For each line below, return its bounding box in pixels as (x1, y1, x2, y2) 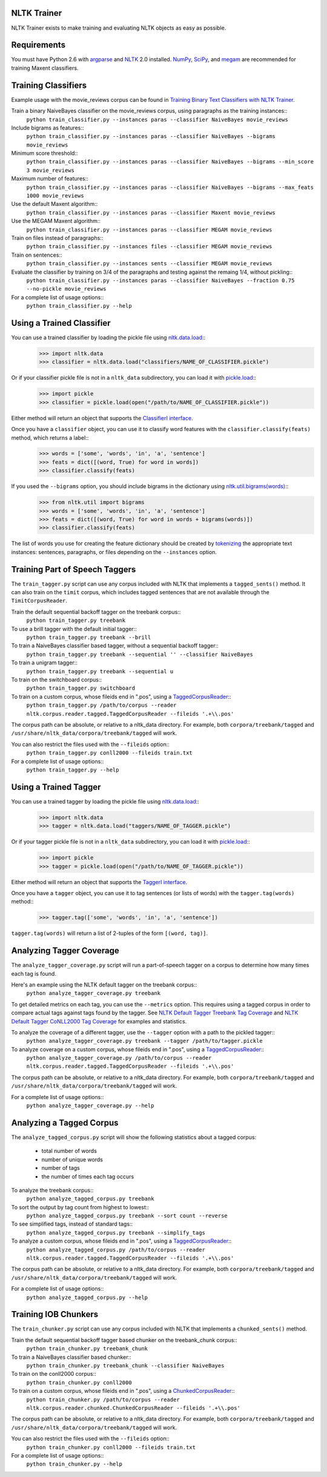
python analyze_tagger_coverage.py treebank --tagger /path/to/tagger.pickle (26, 1037, 263, 1045)
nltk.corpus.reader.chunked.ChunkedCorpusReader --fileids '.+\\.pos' (26, 1405, 240, 1411)
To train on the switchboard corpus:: (11, 676, 102, 683)
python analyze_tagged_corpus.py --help (26, 1294, 148, 1301)
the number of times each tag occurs (41, 1172, 134, 1180)
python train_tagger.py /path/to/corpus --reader (26, 702, 177, 709)
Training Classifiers (11, 80, 87, 90)
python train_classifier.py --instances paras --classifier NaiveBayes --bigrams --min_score (26, 158, 314, 165)
